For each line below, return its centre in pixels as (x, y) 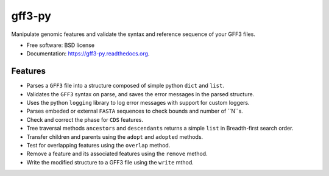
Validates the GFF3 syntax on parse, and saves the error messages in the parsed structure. (140, 94)
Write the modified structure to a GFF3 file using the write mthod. (110, 162)
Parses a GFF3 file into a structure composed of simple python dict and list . (126, 86)
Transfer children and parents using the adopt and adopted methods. (115, 136)
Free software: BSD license (60, 45)
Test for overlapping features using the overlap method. (98, 145)
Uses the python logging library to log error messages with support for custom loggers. (138, 103)
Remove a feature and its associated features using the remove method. (117, 154)
